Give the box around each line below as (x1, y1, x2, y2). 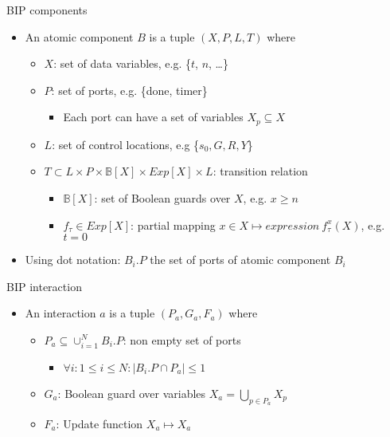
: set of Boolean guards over (94, 190, 231, 207)
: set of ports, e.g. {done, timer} (51, 81, 208, 98)
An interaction (25, 305, 96, 321)
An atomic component (25, 28, 134, 45)
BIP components (6, 2, 88, 18)
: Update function (56, 415, 143, 431)
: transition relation (213, 163, 308, 179)
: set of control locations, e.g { (52, 136, 200, 152)
